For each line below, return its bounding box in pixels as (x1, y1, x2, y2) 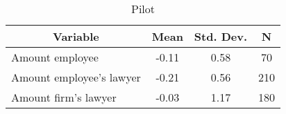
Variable (53, 28, 99, 44)
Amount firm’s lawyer (11, 89, 117, 105)
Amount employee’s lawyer (11, 69, 141, 85)
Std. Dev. (194, 28, 248, 44)
